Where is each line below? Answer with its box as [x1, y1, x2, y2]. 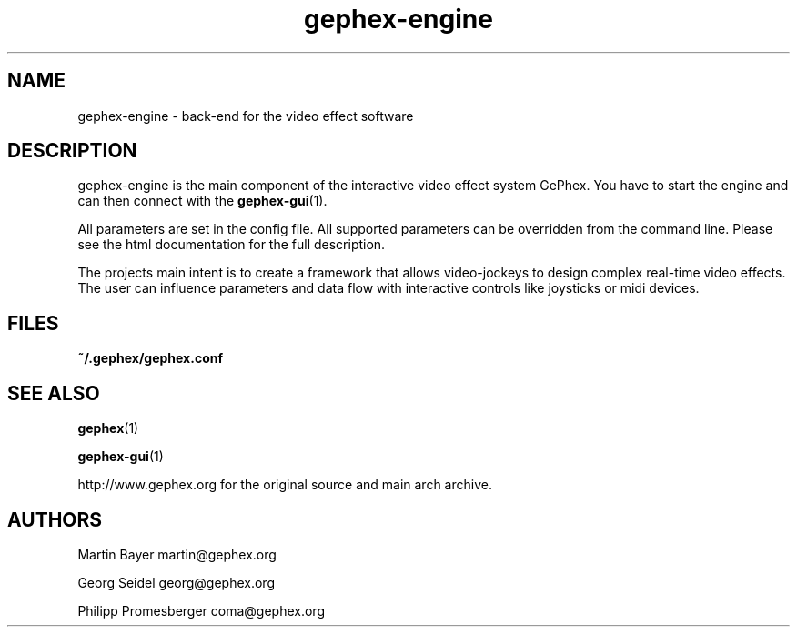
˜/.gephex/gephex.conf [77, 350, 224, 367]
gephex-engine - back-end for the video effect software [77, 107, 414, 124]
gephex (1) [77, 420, 139, 437]
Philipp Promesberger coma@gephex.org [77, 602, 325, 619]
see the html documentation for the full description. [77, 236, 386, 253]
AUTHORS [7, 508, 103, 531]
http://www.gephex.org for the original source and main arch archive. [77, 477, 492, 493]
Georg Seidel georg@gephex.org [77, 574, 275, 590]
